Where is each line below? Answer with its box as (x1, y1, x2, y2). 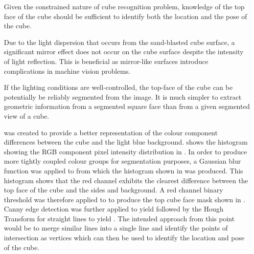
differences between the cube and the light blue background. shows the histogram (4, 137, 248, 147)
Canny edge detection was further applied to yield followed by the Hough (4, 204, 224, 214)
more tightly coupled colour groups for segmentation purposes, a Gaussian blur (4, 156, 241, 166)
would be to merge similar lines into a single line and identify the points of (4, 223, 228, 233)
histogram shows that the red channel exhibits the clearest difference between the (4, 175, 248, 185)
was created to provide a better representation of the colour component (4, 127, 218, 137)
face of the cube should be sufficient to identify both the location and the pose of (4, 11, 247, 21)
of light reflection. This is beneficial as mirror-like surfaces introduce (4, 56, 208, 66)
